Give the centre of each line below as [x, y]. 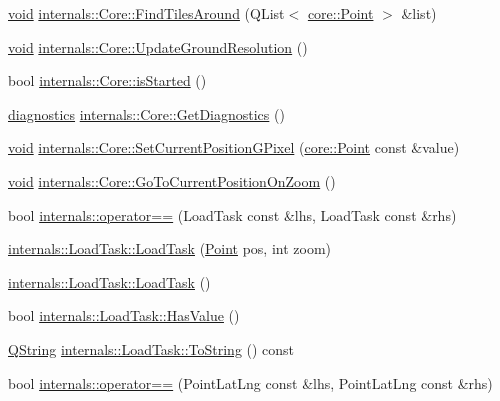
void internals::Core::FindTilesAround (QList [146, 13]
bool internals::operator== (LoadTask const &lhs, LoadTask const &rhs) [232, 214]
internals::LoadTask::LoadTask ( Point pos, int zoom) [169, 248]
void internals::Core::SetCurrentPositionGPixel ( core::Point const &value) [234, 147]
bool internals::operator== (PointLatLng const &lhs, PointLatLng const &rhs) [250, 382]
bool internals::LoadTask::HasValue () [124, 315]
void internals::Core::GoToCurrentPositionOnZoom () [172, 180]
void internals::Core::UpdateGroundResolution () [158, 46]
